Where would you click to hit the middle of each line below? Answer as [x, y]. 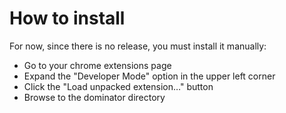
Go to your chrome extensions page [97, 65]
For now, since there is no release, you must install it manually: [138, 46]
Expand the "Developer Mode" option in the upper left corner [149, 76]
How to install [67, 18]
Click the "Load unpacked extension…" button [118, 86]
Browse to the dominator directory [94, 97]
